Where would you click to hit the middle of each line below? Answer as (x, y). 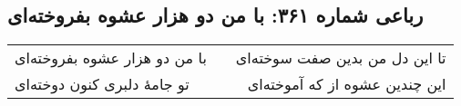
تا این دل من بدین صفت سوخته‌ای (341, 58)
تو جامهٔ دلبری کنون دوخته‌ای (102, 84)
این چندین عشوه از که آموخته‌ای (347, 84)
